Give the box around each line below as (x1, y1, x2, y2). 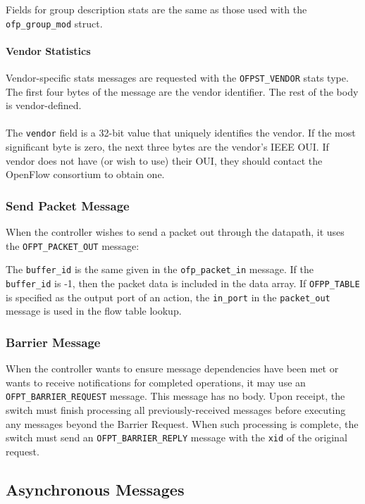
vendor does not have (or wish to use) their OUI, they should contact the (6, 153, 323, 168)
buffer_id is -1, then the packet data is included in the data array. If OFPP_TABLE (6, 276, 360, 291)
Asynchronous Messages (6, 478, 185, 500)
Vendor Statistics (6, 43, 91, 58)
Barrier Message (6, 333, 101, 351)
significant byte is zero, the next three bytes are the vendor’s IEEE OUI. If (6, 139, 329, 154)
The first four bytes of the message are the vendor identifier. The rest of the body (6, 84, 359, 99)
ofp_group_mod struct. (6, 15, 103, 30)
